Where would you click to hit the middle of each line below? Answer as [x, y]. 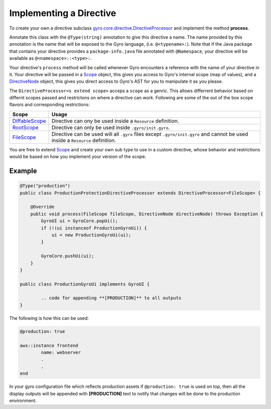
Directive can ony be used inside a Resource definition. [115, 121]
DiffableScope [29, 121]
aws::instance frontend [49, 345]
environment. [23, 400]
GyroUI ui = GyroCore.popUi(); [79, 221]
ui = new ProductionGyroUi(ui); [91, 235]
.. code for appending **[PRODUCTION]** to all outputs [111, 298]
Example [23, 171]
